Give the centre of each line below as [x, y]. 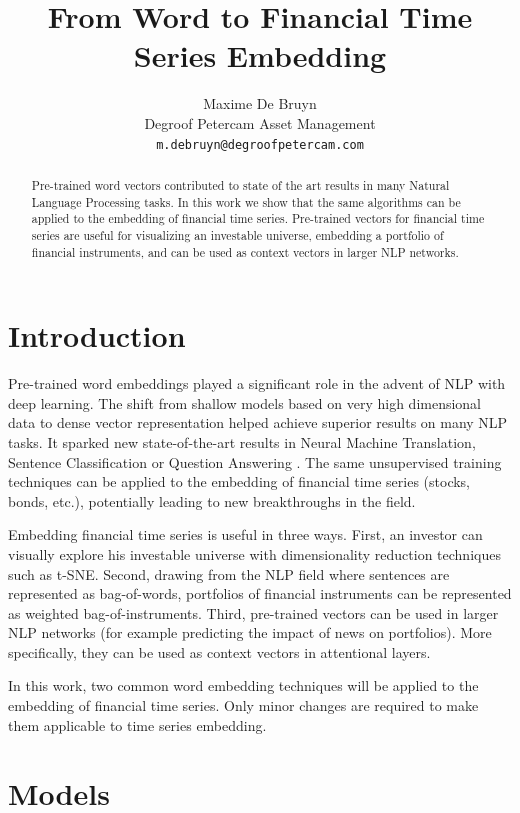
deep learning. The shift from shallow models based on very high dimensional [245, 402]
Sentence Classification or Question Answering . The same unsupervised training [255, 461]
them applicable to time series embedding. [137, 724]
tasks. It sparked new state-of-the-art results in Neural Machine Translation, [242, 441]
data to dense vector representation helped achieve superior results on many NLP [258, 422]
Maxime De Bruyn [260, 103]
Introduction [97, 335]
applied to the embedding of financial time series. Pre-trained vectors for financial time [258, 218]
